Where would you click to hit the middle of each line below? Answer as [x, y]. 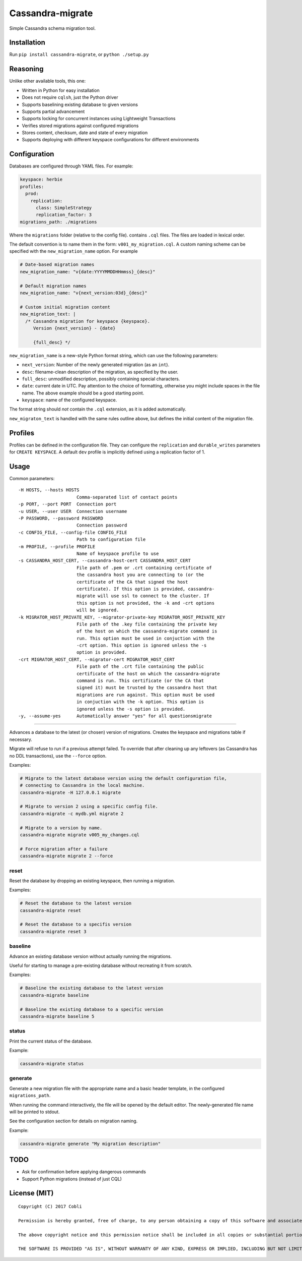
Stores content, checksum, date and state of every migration [85, 133]
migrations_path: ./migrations [59, 222]
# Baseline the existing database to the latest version [92, 988]
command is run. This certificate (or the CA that [140, 681]
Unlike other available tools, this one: [48, 81]
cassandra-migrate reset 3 [53, 931]
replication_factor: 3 [64, 215]
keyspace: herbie [41, 180]
